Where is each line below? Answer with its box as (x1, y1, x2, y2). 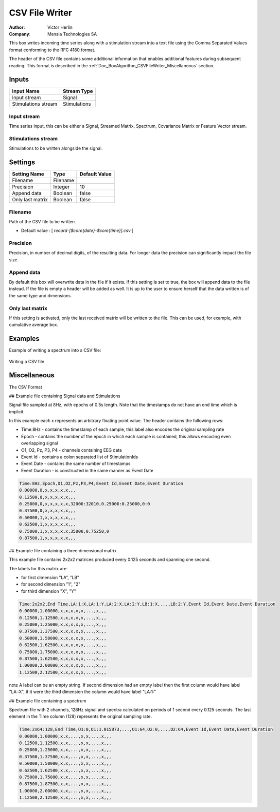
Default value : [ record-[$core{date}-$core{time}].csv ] (21, 228, 134, 233)
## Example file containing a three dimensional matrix (9, 547, 117, 553)
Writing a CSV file (9, 358, 45, 364)
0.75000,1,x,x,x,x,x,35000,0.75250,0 (19, 528, 109, 534)
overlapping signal (21, 440, 58, 446)
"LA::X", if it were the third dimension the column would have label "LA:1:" (9, 689, 157, 695)
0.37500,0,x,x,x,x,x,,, (19, 508, 76, 514)
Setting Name (12, 171, 45, 177)
